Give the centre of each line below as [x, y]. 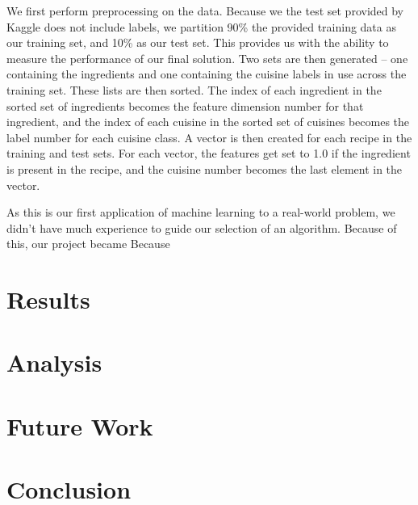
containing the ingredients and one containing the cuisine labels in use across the [207, 74]
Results [48, 299]
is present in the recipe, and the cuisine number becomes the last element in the [205, 168]
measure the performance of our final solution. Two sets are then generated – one [207, 58]
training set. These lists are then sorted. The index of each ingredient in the [194, 89]
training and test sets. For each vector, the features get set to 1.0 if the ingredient [209, 153]
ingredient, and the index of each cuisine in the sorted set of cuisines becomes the [208, 122]
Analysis [54, 362]
